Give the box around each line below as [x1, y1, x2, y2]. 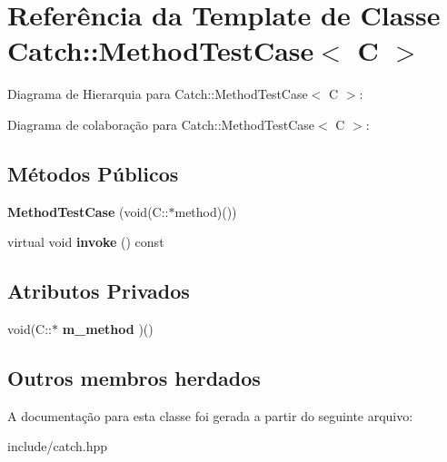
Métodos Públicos [7, 159, 179, 187]
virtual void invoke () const [7, 232, 164, 251]
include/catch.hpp [7, 437, 108, 456]
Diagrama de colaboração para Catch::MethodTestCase [7, 114, 315, 133]
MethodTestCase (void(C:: [7, 202, 169, 221]
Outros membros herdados [7, 364, 261, 392]
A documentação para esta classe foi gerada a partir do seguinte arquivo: [7, 406, 413, 425]
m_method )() [62, 319, 154, 339]
